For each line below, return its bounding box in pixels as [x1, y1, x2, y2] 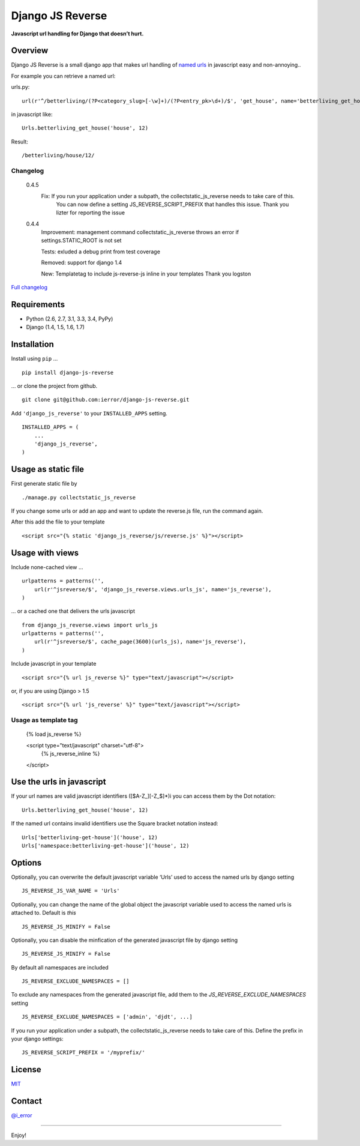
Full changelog [11, 284, 48, 291]
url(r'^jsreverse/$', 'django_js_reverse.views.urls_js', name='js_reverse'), [34, 586, 272, 593]
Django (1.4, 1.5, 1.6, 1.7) [26, 324, 85, 331]
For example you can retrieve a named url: [11, 72, 116, 79]
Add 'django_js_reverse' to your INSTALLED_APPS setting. [11, 409, 168, 417]
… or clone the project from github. [11, 382, 98, 390]
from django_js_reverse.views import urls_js [22, 621, 158, 629]
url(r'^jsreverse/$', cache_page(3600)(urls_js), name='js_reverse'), [34, 638, 247, 645]
